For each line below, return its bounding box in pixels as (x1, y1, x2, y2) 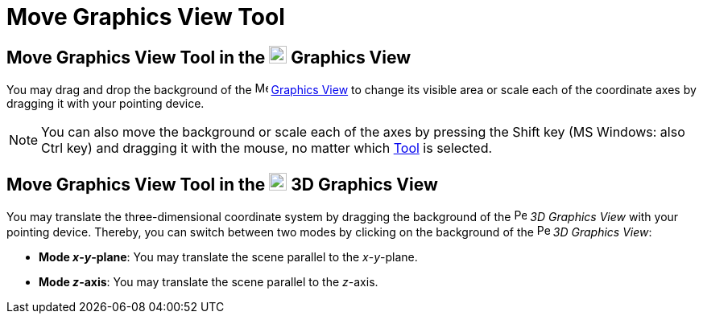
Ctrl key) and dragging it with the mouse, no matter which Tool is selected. (41, 140, 493, 157)
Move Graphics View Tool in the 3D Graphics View (6, 174, 438, 195)
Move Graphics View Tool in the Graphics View (6, 47, 411, 68)
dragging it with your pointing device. (6, 96, 205, 111)
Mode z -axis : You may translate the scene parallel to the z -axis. (39, 275, 378, 289)
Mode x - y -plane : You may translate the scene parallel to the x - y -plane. (39, 250, 418, 265)
